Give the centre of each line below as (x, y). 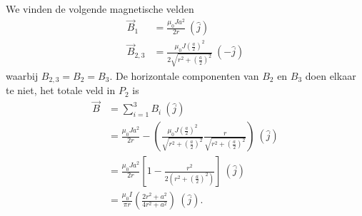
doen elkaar (331, 75)
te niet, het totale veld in (61, 90)
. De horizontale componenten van (184, 75)
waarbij (22, 75)
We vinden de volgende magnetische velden (100, 9)
